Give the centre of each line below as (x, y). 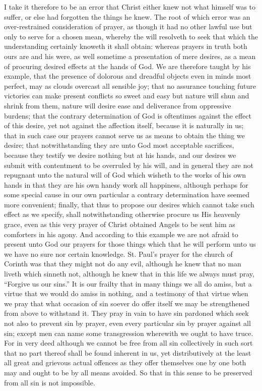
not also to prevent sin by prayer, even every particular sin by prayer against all (127, 323)
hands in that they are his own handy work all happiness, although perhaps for (126, 184)
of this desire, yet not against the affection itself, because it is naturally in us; (124, 125)
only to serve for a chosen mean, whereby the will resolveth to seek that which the (131, 36)
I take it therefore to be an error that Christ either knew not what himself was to (130, 7)
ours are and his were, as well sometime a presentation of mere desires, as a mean (130, 56)
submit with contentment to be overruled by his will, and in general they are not (129, 165)
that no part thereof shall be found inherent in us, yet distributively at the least (128, 352)
